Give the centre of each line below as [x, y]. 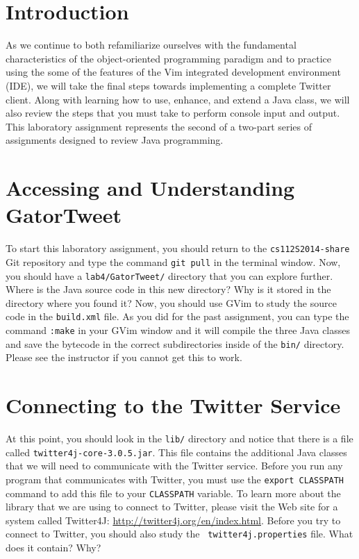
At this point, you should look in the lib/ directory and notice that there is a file [179, 439]
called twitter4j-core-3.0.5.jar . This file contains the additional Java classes [176, 452]
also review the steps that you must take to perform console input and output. [173, 113]
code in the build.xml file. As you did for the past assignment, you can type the [177, 316]
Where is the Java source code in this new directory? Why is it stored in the [168, 289]
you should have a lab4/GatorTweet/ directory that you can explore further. [169, 275]
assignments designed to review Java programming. [115, 140]
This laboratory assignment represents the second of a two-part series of [159, 126]
